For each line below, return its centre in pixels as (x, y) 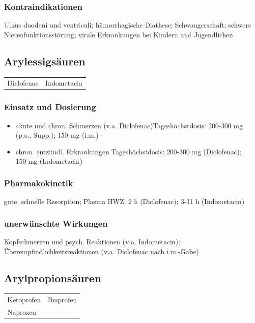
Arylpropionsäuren (53, 278)
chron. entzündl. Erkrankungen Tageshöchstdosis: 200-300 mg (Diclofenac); (128, 151)
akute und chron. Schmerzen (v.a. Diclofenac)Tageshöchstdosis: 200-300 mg (129, 125)
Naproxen (22, 312)
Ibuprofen (62, 300)
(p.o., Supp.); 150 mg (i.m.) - (59, 135)
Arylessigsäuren (45, 61)
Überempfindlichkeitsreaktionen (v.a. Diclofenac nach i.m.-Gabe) (101, 251)
